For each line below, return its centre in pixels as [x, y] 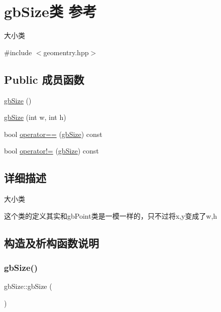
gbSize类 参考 [50, 11]
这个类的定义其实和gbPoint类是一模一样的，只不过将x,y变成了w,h [111, 215]
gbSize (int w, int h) [35, 117]
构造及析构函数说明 [51, 243]
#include [18, 52]
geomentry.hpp [66, 52]
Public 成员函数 [44, 79]
